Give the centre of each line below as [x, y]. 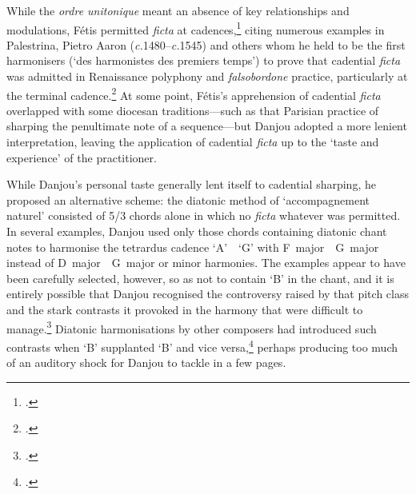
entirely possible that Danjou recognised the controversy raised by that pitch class [208, 294]
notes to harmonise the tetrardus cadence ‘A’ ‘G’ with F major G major [193, 247]
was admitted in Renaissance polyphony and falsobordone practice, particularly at [207, 76]
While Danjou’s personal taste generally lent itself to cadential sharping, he [191, 184]
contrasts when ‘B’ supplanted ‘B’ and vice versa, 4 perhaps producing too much [202, 345]
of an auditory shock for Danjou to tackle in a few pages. [146, 363]
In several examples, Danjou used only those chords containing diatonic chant [197, 231]
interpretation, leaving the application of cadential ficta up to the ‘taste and [193, 142]
